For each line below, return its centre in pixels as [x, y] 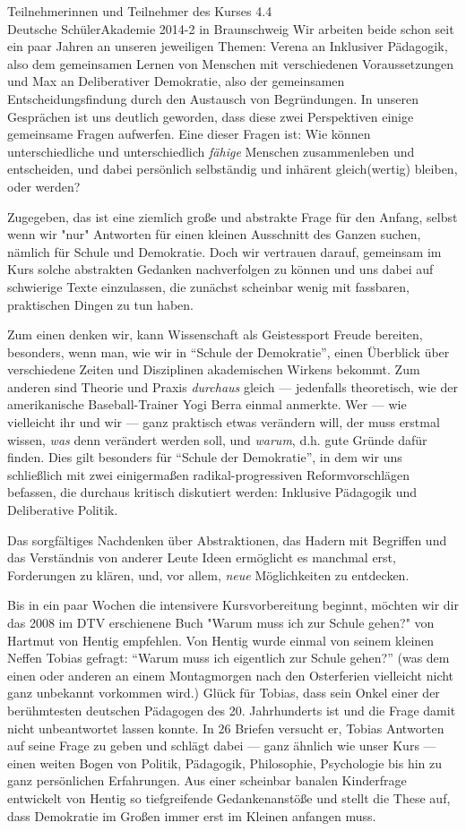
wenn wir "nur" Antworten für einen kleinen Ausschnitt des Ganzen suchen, [214, 234]
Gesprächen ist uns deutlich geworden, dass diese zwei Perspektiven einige [211, 116]
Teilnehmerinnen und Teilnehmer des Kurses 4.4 [140, 11]
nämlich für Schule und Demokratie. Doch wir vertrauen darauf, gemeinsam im [224, 251]
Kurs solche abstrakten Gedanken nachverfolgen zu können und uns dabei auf [220, 269]
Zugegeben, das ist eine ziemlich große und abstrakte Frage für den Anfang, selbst [233, 216]
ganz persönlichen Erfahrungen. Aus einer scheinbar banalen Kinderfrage [207, 780]
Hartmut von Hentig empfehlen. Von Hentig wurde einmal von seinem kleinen [221, 640]
